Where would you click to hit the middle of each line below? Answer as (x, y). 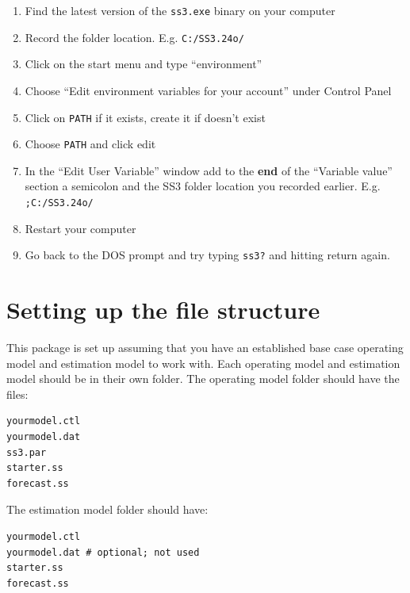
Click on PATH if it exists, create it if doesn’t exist (145, 117)
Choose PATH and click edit (90, 144)
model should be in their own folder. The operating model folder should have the (203, 379)
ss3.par (27, 452)
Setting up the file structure (163, 310)
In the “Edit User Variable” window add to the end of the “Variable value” (209, 170)
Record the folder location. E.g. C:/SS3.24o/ (134, 37)
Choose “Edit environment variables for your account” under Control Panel (208, 90)
